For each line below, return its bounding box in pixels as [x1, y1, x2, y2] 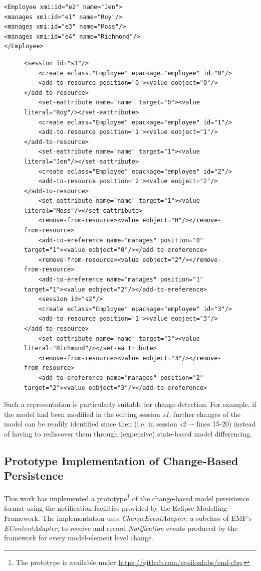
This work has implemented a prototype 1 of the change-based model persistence [4, 492, 249, 503]
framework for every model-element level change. [4, 532, 154, 543]
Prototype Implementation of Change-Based [4, 453, 238, 468]
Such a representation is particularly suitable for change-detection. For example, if [4, 399, 256, 409]
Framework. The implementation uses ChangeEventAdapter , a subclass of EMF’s [4, 512, 252, 523]
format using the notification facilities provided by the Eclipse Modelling [4, 503, 227, 513]
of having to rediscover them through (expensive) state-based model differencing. [4, 428, 252, 439]
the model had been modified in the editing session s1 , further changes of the [4, 408, 241, 419]
